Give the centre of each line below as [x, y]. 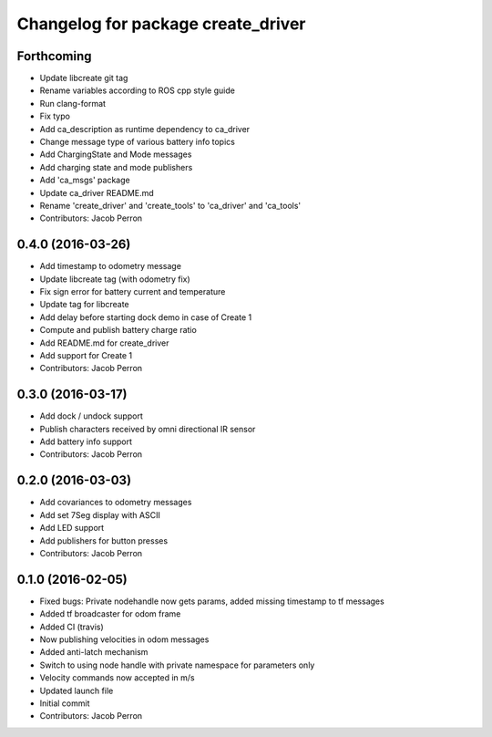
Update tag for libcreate [84, 305]
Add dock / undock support [91, 416]
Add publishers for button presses [104, 540]
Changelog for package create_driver [161, 24]
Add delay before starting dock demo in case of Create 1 [146, 317]
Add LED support [72, 528]
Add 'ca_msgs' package [85, 180]
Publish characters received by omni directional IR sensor [148, 429]
